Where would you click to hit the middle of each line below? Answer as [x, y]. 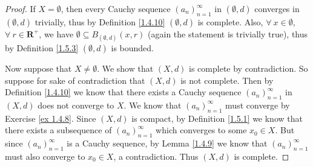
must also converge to [45, 156]
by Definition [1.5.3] [42, 47]
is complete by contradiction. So [249, 68]
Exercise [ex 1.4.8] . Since [51, 118]
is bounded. [132, 47]
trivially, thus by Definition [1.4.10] [100, 21]
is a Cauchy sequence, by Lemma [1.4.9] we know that [167, 143]
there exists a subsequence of [58, 130]
